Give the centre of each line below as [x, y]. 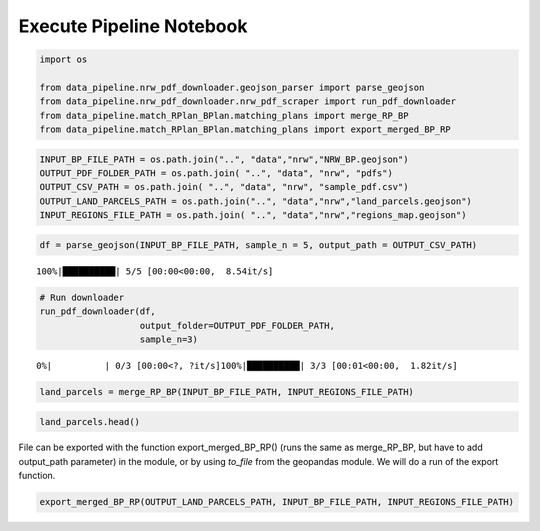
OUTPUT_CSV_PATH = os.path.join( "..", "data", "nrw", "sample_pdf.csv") [224, 187]
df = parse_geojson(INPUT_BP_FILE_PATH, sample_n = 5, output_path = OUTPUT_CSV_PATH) [258, 244]
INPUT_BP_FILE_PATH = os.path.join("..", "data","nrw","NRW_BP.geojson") [224, 159]
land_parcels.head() [89, 421]
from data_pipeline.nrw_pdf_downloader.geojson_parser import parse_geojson [232, 87]
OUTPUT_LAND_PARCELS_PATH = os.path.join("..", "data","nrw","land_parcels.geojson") [255, 201]
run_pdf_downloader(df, [98, 311]
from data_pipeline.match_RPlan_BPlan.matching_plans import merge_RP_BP [224, 115]
